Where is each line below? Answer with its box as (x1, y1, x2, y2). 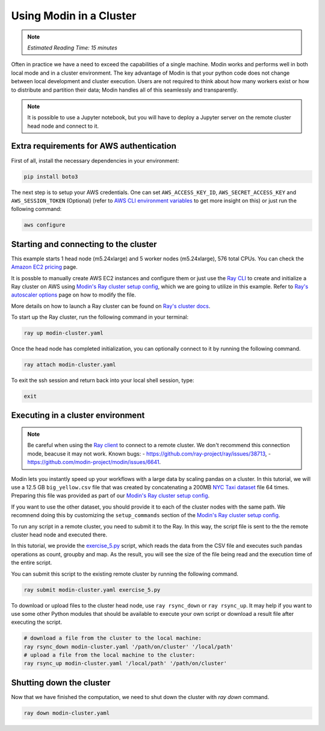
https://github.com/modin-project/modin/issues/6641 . (27, 459, 161, 466)
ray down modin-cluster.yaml (23, 709, 110, 717)
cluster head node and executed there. (11, 531, 108, 538)
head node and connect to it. (27, 122, 99, 130)
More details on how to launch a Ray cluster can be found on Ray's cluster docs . (11, 302, 211, 310)
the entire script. (11, 559, 52, 566)
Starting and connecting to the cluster (11, 239, 157, 249)
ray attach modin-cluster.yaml (23, 362, 117, 368)
